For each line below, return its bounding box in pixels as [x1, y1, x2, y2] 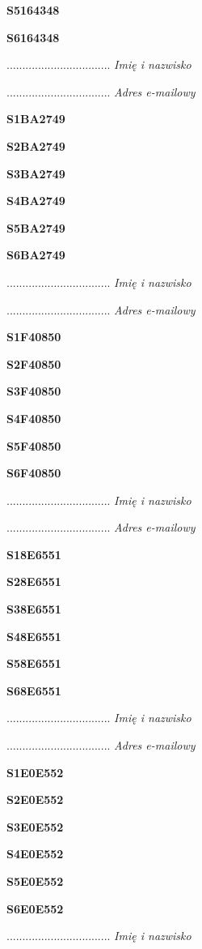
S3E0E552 [6, 818, 64, 835]
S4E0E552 [6, 845, 64, 862]
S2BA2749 [6, 137, 65, 154]
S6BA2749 [6, 246, 65, 263]
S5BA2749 [6, 219, 65, 236]
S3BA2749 [6, 165, 65, 182]
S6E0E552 [6, 900, 64, 917]
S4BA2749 [6, 192, 65, 209]
